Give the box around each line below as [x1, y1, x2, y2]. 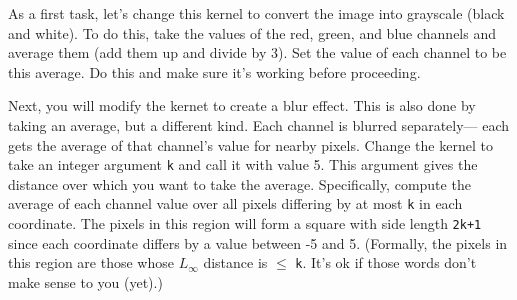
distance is [203, 252, 268, 273]
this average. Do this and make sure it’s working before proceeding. [8, 61, 421, 82]
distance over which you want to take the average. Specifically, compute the [8, 173, 471, 194]
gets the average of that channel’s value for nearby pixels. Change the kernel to [8, 134, 493, 155]
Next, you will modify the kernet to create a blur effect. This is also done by [8, 95, 476, 116]
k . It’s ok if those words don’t [295, 252, 477, 273]
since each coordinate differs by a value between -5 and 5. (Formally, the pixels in [8, 232, 508, 253]
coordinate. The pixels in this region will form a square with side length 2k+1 [8, 213, 482, 234]
